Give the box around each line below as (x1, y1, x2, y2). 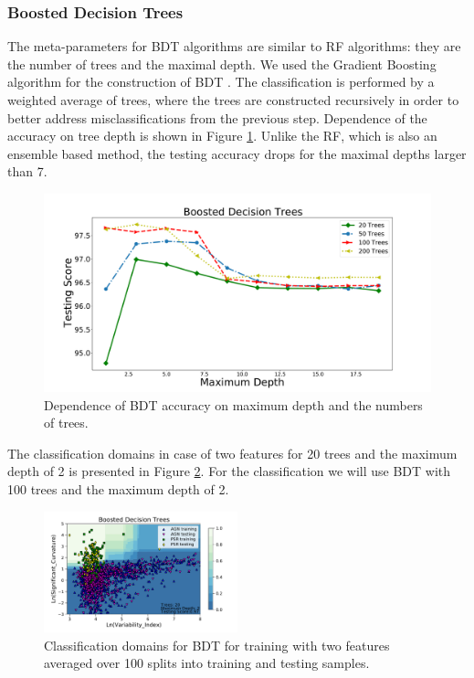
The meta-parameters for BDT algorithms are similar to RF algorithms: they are (7, 37, 461, 56)
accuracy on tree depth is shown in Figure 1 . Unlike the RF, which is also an (7, 126, 437, 145)
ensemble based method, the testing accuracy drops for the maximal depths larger (7, 143, 467, 163)
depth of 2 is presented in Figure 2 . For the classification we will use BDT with (7, 461, 451, 481)
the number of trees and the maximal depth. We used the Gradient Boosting (7, 54, 437, 73)
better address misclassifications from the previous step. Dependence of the (7, 108, 427, 127)
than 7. (7, 162, 47, 181)
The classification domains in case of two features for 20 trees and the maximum (7, 443, 458, 462)
